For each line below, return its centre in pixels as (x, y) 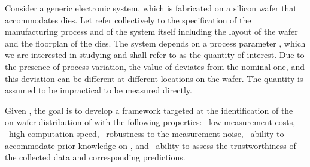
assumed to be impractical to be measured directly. (98, 90)
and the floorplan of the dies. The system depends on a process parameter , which (155, 43)
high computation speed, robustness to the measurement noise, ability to (146, 133)
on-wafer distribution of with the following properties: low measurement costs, (150, 122)
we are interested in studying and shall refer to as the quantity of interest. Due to (155, 55)
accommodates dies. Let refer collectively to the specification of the (128, 19)
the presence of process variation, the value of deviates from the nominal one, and (155, 66)
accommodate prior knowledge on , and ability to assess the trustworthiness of (151, 145)
